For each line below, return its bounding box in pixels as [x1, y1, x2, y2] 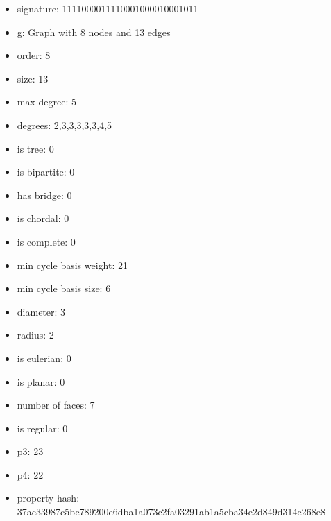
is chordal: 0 [17, 211, 69, 225]
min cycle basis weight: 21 [17, 257, 128, 272]
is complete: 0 [17, 234, 76, 248]
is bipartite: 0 [17, 164, 75, 179]
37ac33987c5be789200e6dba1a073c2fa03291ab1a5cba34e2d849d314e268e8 [17, 504, 325, 519]
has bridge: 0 [17, 187, 72, 202]
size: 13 [17, 71, 49, 85]
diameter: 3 [17, 304, 66, 318]
